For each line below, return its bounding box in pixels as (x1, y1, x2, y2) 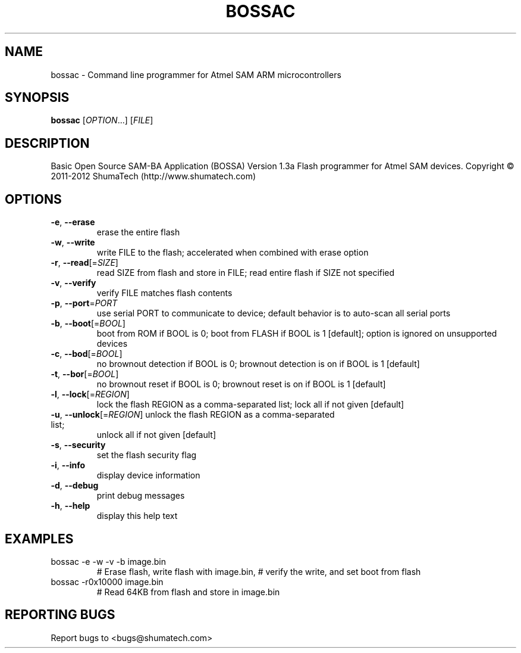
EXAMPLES (5, 531, 74, 546)
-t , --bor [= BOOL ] (51, 369, 119, 380)
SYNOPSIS (5, 90, 70, 105)
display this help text (96, 511, 178, 521)
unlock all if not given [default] (96, 430, 216, 440)
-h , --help (51, 500, 90, 511)
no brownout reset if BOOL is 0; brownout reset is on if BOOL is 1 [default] (96, 379, 386, 390)
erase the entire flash (96, 227, 180, 238)
